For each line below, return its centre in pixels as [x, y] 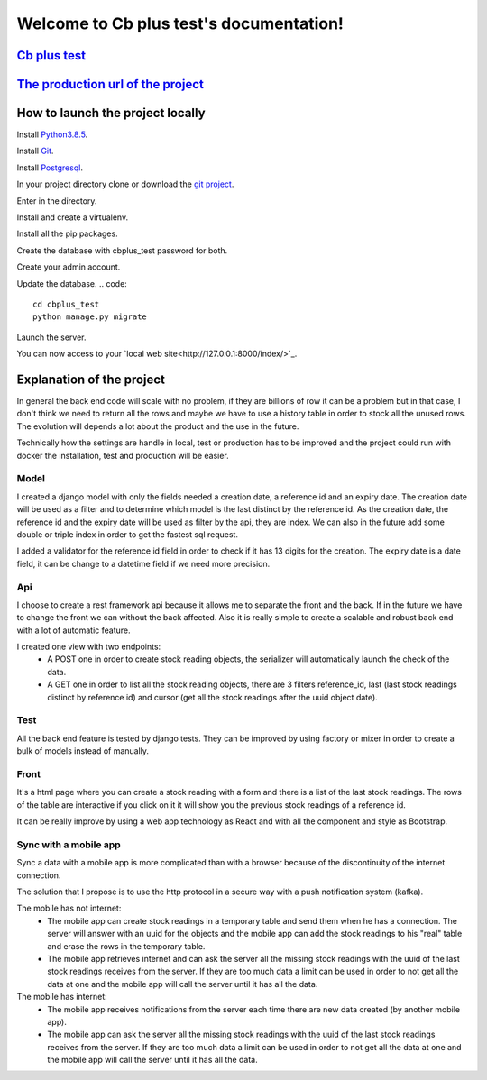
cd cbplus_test [66, 304]
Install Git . [35, 151]
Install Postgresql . [50, 168]
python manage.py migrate [90, 317]
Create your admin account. [69, 267]
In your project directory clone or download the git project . [125, 184]
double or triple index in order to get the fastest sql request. [128, 534]
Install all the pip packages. [67, 233]
